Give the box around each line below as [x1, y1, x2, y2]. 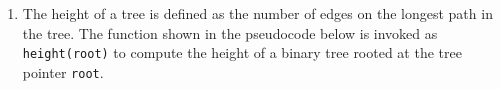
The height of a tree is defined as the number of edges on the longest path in [22, 3, 493, 23]
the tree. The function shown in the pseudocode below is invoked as [22, 22, 438, 43]
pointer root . [22, 61, 104, 82]
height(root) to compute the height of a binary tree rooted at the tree [22, 42, 462, 63]
